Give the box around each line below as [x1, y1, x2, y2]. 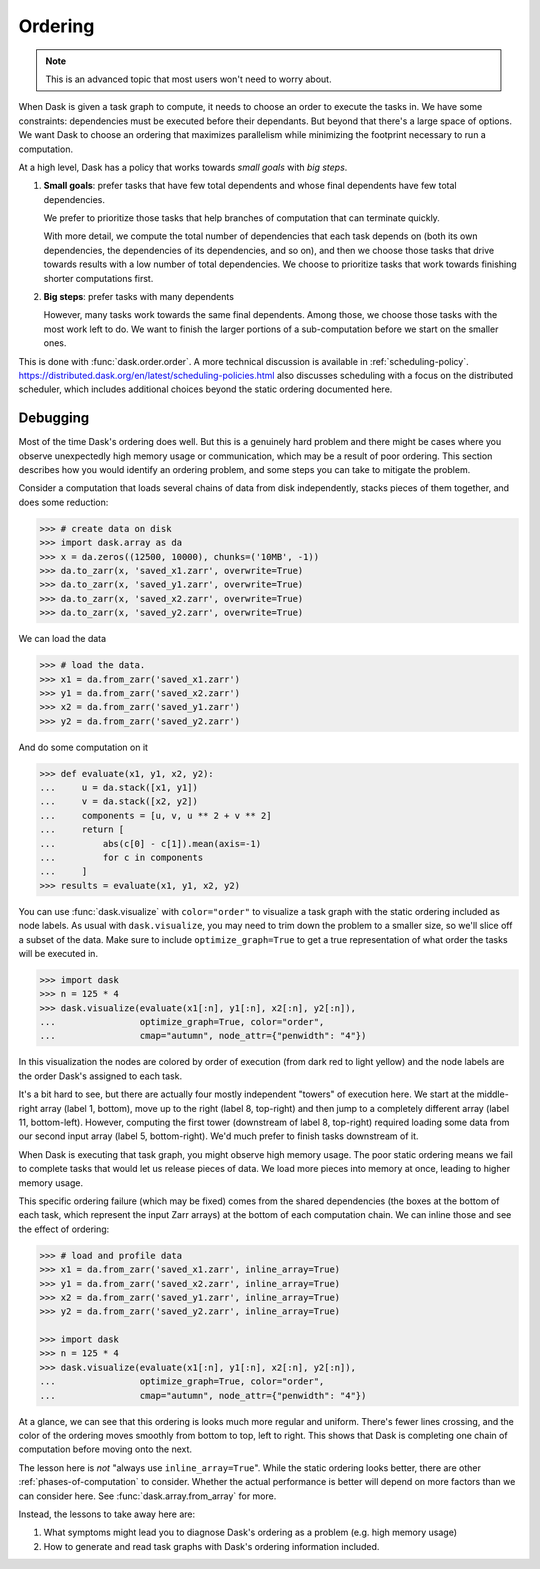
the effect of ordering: [18, 1223, 110, 1235]
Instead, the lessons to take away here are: [18, 1508, 196, 1520]
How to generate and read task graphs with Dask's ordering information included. [43, 1540, 380, 1552]
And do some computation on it [18, 741, 149, 753]
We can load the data [18, 633, 107, 645]
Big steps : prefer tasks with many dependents [43, 291, 235, 303]
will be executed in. [18, 947, 99, 959]
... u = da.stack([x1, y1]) [39, 782, 199, 794]
